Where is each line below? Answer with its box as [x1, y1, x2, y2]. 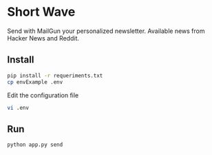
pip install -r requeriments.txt [7, 72, 103, 79]
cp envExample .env [7, 78, 63, 86]
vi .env [7, 104, 30, 111]
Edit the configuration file [7, 91, 79, 99]
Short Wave [7, 4, 76, 20]
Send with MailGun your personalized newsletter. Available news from [7, 27, 205, 35]
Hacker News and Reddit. [7, 34, 80, 42]
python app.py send [7, 141, 63, 148]
